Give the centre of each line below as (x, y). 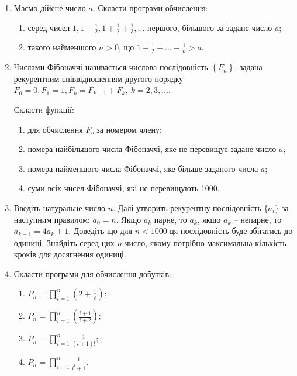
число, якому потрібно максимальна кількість (206, 242)
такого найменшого (62, 47)
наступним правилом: (52, 219)
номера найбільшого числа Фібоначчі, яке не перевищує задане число (152, 149)
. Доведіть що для (100, 231)
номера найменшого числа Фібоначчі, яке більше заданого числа (143, 168)
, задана (248, 67)
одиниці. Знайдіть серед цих (64, 242)
